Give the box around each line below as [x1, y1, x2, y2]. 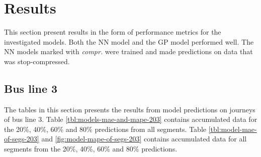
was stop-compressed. [4, 56, 70, 66]
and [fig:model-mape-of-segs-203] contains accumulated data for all [41, 133, 247, 144]
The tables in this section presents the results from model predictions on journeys [4, 104, 255, 114]
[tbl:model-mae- [208, 123, 257, 134]
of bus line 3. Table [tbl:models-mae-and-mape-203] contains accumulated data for [4, 114, 257, 124]
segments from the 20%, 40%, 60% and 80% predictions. [4, 143, 178, 154]
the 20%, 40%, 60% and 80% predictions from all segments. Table [4, 123, 206, 134]
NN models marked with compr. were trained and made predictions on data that [4, 46, 253, 57]
